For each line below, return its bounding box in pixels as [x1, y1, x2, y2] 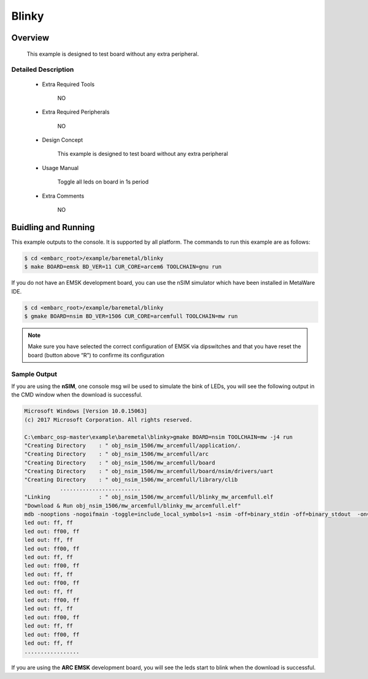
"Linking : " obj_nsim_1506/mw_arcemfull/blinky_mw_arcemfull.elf [24, 494, 274, 500]
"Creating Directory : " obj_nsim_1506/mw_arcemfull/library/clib [24, 476, 238, 483]
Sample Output [11, 370, 58, 378]
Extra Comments [42, 192, 85, 200]
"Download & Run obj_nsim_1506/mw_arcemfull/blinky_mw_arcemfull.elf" [24, 502, 242, 509]
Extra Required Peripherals [42, 108, 110, 116]
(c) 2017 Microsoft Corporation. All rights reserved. [24, 416, 193, 423]
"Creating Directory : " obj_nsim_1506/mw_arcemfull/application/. [24, 442, 242, 449]
